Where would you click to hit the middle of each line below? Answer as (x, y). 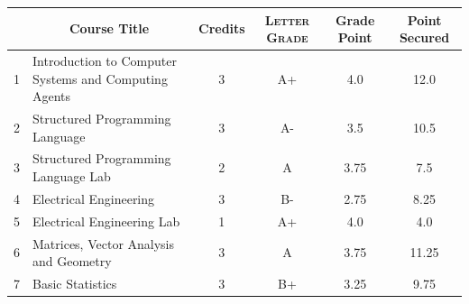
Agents (52, 96)
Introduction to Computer (105, 60)
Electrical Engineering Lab (106, 221)
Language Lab (72, 176)
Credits (222, 28)
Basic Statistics (75, 283)
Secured (424, 37)
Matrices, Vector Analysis (104, 243)
